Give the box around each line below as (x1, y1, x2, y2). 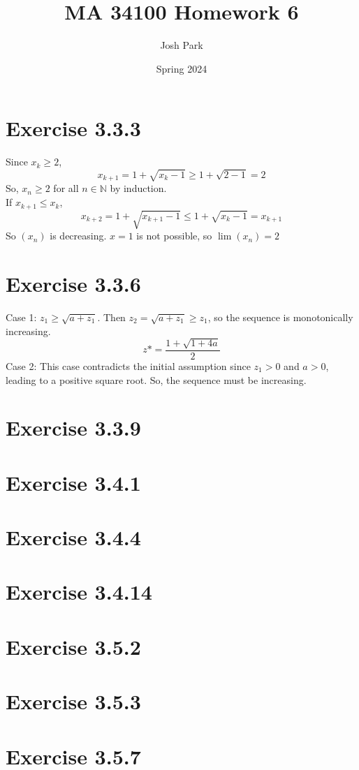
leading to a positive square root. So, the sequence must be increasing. (6, 372, 307, 387)
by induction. (110, 181, 167, 195)
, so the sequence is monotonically (207, 309, 353, 324)
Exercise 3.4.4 (6, 523, 141, 551)
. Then (97, 309, 126, 324)
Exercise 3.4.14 (6, 577, 152, 606)
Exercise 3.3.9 (6, 413, 141, 442)
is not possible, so (136, 228, 212, 243)
